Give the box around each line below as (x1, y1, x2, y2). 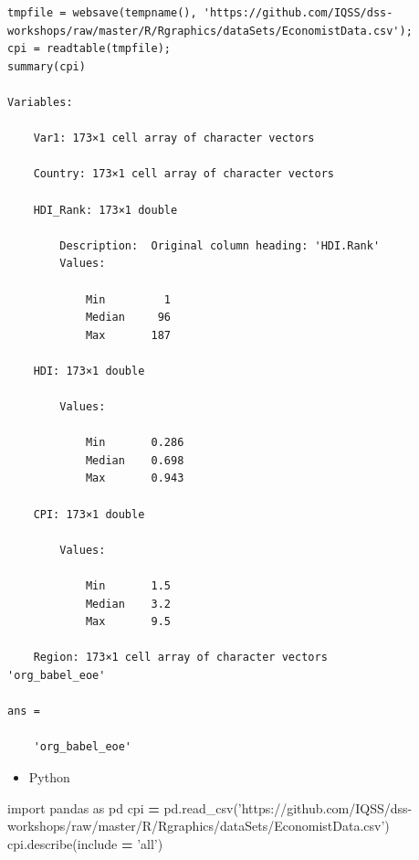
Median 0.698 (85, 453, 184, 467)
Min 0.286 (85, 436, 184, 450)
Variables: (7, 95, 73, 109)
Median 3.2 (85, 597, 171, 610)
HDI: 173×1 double (33, 364, 145, 377)
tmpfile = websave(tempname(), (7, 6, 197, 19)
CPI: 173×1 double (33, 507, 145, 521)
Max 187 (85, 328, 171, 342)
